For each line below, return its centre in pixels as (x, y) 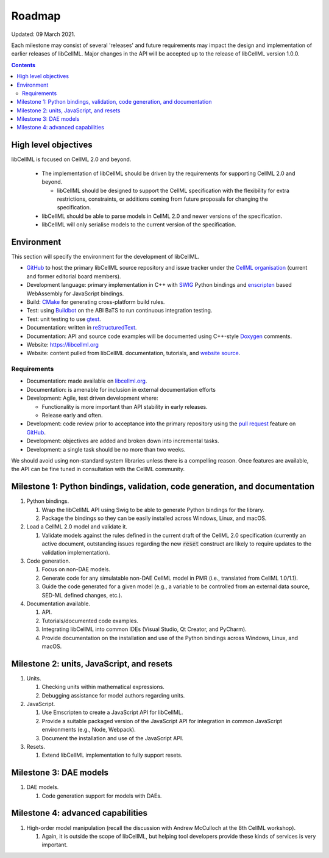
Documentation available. (58, 604)
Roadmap (36, 16)
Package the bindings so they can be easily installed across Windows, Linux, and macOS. (154, 518)
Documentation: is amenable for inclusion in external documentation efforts (121, 389)
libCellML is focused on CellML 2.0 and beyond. (71, 159)
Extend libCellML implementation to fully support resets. (112, 755)
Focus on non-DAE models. (76, 569)
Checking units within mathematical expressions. (103, 687)
